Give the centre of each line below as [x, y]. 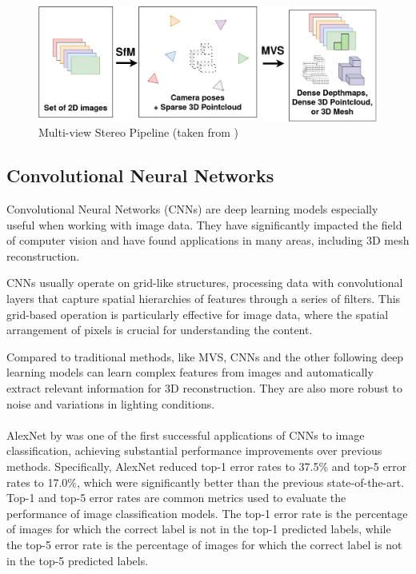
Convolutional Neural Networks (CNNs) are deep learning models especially [192, 209]
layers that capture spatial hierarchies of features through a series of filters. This [204, 299]
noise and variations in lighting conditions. [111, 403]
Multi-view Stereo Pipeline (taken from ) [138, 132]
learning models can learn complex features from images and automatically [190, 372]
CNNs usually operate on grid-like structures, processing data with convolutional [205, 283]
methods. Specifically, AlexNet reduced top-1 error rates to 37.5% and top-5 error [207, 466]
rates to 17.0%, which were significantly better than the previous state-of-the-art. [206, 482]
